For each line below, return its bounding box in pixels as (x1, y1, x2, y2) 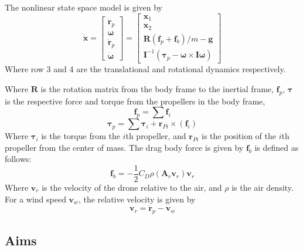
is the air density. (231, 181, 294, 193)
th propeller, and (125, 130, 186, 142)
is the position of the (202, 130, 276, 142)
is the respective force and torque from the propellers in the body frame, (5, 94, 265, 107)
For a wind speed (5, 192, 66, 205)
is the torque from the (41, 130, 120, 142)
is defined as (254, 141, 299, 153)
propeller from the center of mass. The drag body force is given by (5, 141, 244, 153)
